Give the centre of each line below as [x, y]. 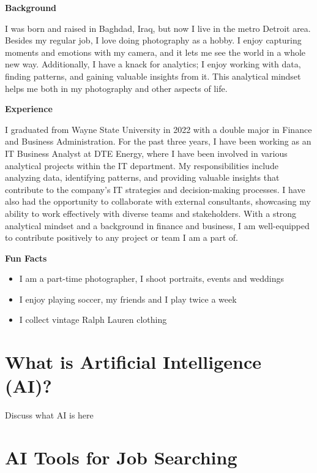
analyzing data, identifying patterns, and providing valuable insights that [142, 177]
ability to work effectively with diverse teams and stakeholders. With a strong [151, 213]
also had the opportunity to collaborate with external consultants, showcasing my [158, 201]
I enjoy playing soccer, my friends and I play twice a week [128, 299]
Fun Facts [26, 258]
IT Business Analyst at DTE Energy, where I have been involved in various [146, 153]
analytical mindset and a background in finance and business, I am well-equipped [157, 225]
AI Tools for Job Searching [121, 457]
